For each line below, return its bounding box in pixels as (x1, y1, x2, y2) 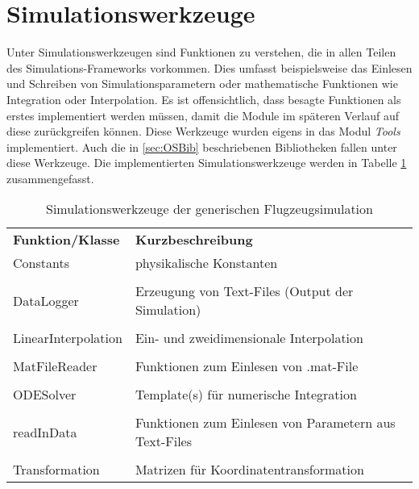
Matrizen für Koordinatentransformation (135, 460, 364, 479)
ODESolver (13, 385, 77, 404)
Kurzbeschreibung (135, 230, 253, 249)
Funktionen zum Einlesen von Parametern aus (135, 413, 396, 433)
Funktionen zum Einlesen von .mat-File (135, 357, 359, 376)
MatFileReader (13, 357, 97, 376)
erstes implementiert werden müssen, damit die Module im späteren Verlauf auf (6, 107, 400, 123)
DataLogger (13, 290, 79, 310)
